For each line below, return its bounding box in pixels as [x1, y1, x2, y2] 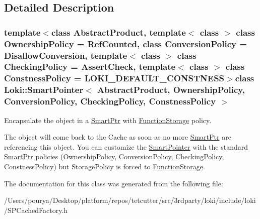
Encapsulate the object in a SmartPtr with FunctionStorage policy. [4, 115, 212, 125]
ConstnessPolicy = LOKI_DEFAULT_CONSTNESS [4, 72, 225, 84]
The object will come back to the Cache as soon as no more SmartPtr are [4, 132, 231, 142]
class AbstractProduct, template [51, 26, 186, 38]
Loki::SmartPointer [4, 83, 84, 96]
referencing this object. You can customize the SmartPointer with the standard [4, 141, 248, 152]
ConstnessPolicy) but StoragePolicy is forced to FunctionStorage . [4, 161, 205, 171]
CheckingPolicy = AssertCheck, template [4, 60, 176, 73]
